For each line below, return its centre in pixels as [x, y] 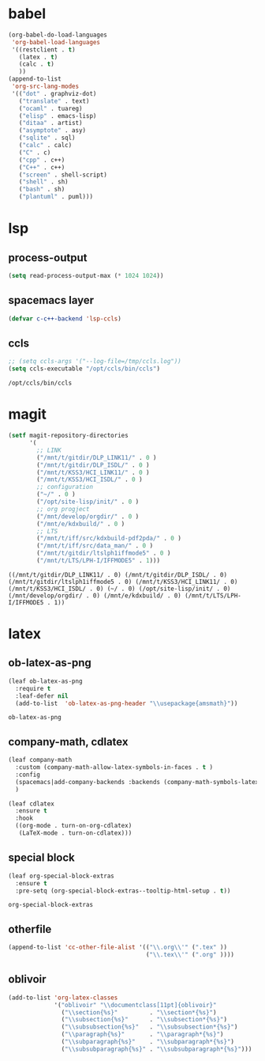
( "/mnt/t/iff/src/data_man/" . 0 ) [95, 546]
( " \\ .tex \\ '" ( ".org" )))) [190, 955]
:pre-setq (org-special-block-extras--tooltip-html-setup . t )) [123, 891]
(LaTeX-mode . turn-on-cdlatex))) [75, 833]
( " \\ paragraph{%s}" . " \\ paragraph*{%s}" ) [142, 1034]
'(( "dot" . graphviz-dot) [54, 93]
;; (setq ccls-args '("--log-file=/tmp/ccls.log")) [95, 362]
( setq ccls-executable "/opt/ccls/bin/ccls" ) [84, 369]
